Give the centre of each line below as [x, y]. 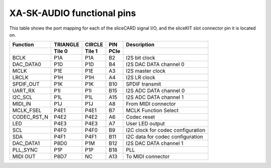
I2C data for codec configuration [164, 137]
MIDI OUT [24, 156]
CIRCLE [94, 45]
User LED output [145, 124]
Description [140, 45]
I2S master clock [146, 71]
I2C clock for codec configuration [166, 130]
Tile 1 [91, 51]
